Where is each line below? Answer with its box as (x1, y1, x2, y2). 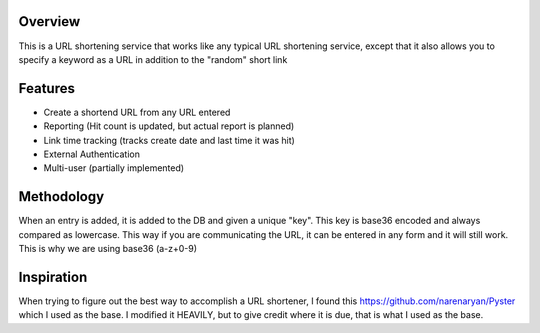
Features (18, 80, 75, 97)
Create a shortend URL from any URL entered (43, 106, 231, 118)
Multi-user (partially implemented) (43, 162, 185, 174)
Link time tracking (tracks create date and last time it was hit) (43, 134, 295, 146)
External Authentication (43, 148, 140, 160)
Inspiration (18, 268, 88, 285)
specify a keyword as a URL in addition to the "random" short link (18, 53, 288, 65)
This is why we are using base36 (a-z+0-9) (18, 243, 198, 255)
